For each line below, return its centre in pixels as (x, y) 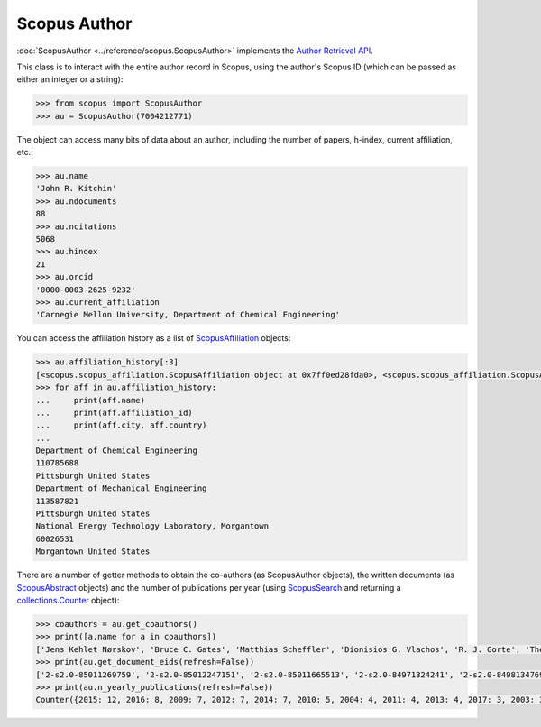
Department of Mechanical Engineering (121, 488)
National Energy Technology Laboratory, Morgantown (152, 526)
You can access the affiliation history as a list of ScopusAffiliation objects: (154, 338)
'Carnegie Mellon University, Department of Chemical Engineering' (188, 315)
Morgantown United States (93, 552)
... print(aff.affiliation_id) (114, 412)
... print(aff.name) (91, 400)
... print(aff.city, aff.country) (121, 425)
